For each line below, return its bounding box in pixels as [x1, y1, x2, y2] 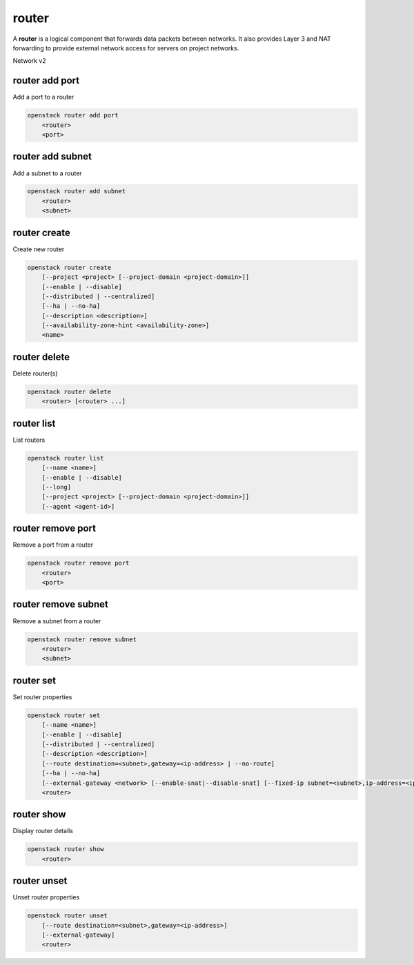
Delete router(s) [12, 369, 58, 378]
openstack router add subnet [27, 187, 126, 195]
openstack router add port [27, 111, 119, 119]
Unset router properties [12, 893, 80, 901]
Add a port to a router [12, 93, 75, 101]
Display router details [12, 827, 74, 835]
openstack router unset [27, 912, 108, 919]
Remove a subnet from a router [12, 616, 101, 625]
